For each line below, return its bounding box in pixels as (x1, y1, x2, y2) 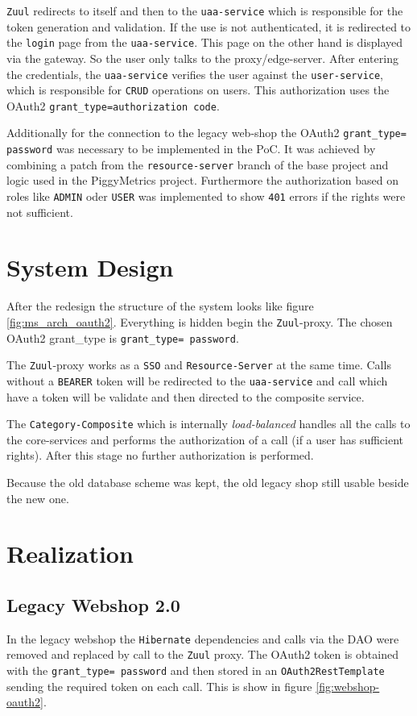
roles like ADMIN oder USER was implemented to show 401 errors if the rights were (6, 188, 406, 205)
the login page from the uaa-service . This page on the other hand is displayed (6, 34, 403, 51)
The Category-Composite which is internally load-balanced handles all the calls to (6, 415, 411, 432)
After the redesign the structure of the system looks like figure (6, 298, 314, 314)
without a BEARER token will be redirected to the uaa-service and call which (6, 372, 388, 389)
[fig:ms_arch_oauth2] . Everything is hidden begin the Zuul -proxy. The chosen (6, 314, 393, 330)
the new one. (6, 489, 69, 506)
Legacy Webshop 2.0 (6, 593, 180, 618)
